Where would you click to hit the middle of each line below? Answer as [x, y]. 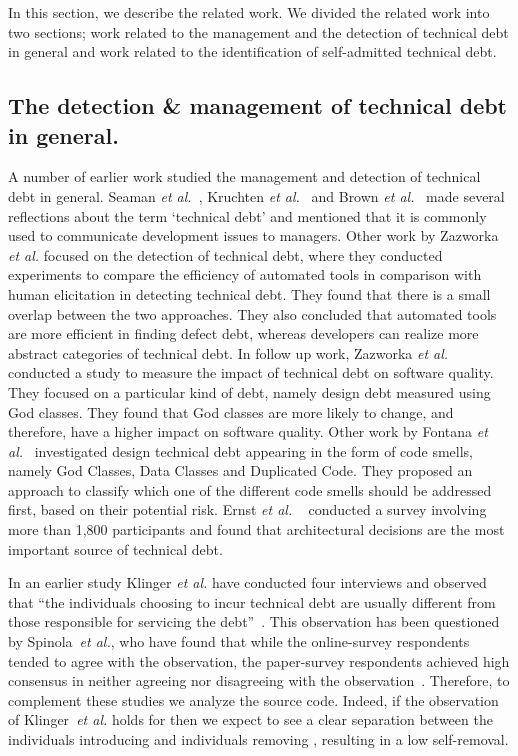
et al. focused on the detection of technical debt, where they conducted [225, 254]
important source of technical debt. [115, 548]
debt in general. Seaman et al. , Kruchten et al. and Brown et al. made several [256, 195]
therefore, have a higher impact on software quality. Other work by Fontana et [248, 431]
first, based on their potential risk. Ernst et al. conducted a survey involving [247, 509]
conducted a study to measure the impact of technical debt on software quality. [251, 372]
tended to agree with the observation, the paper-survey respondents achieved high [259, 660]
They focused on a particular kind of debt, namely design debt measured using [249, 391]
